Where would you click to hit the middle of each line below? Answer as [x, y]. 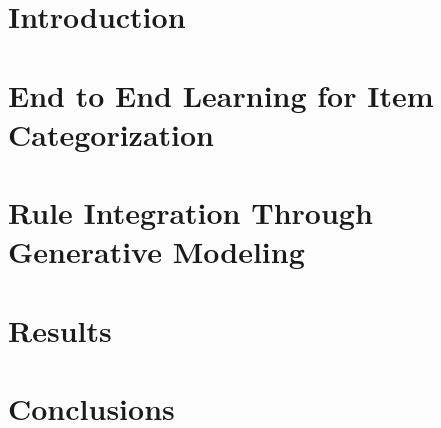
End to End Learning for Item [221, 94]
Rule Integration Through [190, 212]
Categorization [111, 133]
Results [60, 329]
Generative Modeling [156, 251]
